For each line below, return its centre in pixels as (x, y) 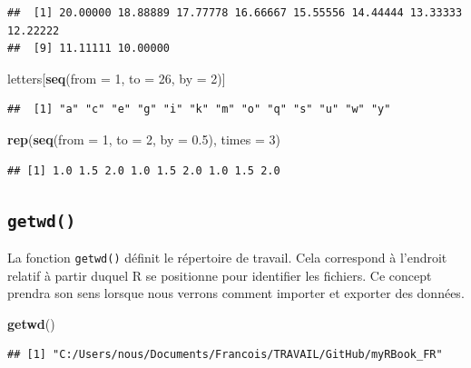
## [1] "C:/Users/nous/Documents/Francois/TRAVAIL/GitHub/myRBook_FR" (225, 355)
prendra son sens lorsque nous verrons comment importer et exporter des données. (236, 293)
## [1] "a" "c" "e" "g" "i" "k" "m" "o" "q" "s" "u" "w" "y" (199, 109)
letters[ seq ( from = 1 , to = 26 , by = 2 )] (117, 78)
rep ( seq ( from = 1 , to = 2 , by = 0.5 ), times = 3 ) (144, 139)
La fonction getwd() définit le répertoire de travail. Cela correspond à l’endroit (227, 257)
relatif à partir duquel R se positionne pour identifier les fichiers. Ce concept (220, 275)
